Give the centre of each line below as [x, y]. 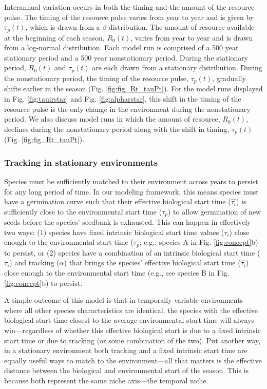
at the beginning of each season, [54, 37]
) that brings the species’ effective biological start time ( [152, 262]
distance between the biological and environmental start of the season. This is [127, 370]
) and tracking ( [34, 262]
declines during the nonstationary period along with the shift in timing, [117, 129]
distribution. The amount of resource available [182, 27]
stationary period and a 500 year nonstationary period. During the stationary [126, 57]
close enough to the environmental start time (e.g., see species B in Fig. [117, 273]
